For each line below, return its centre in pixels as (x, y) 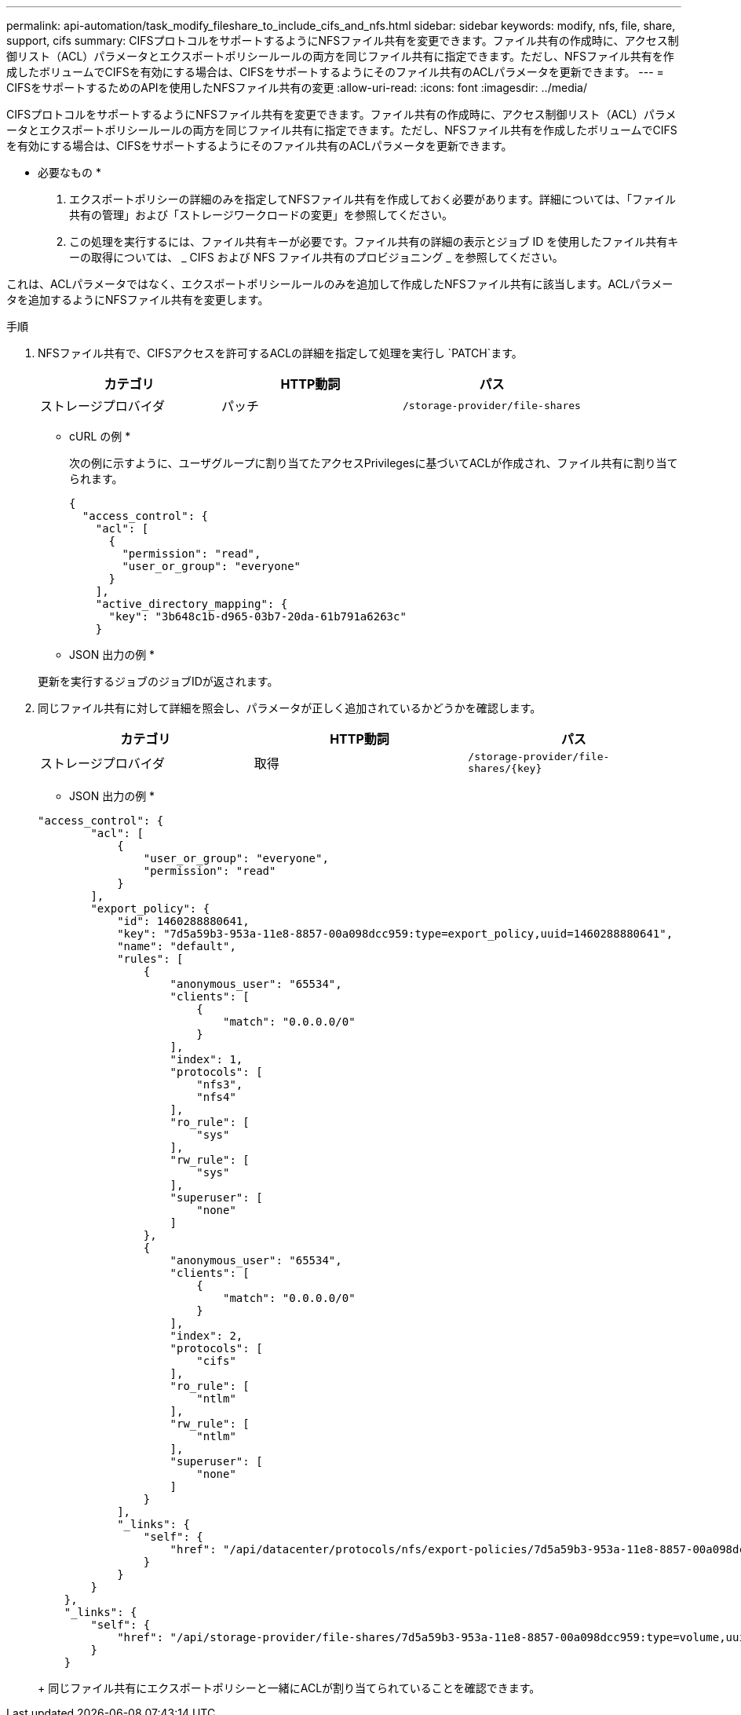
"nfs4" (216, 1097)
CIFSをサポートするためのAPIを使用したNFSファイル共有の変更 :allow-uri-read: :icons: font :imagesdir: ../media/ (297, 88)
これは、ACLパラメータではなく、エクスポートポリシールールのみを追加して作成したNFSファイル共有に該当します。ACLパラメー (340, 284)
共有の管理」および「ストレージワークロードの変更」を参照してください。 (261, 215)
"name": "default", (177, 946)
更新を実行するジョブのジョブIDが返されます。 (158, 681)
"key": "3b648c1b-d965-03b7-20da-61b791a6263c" (257, 616)
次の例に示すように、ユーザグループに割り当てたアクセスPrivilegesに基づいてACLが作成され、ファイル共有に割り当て (374, 463)
